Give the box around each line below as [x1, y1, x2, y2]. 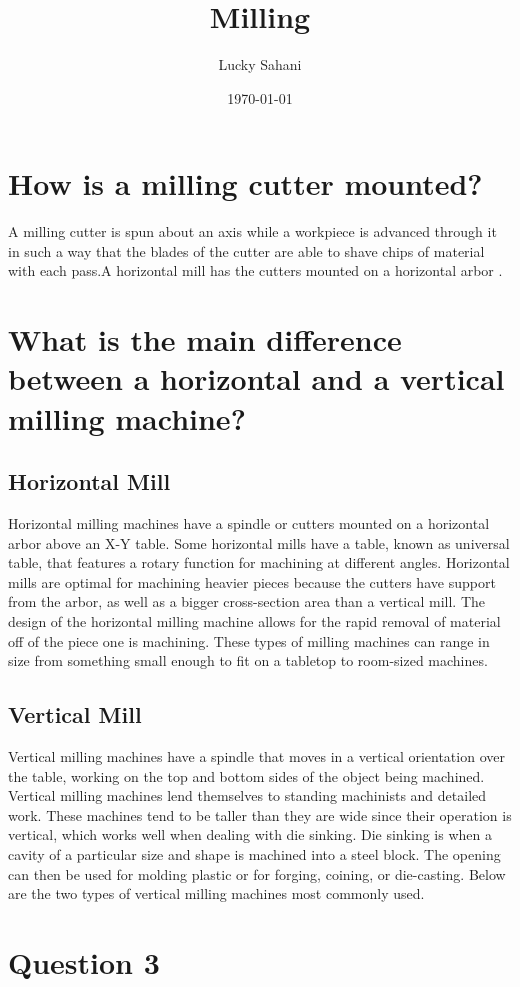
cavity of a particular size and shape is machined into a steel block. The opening [8, 843, 501, 864]
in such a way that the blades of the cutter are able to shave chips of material [8, 240, 485, 261]
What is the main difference [8, 319, 402, 360]
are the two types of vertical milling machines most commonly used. [8, 883, 425, 904]
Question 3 [8, 941, 160, 982]
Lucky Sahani [218, 54, 302, 75]
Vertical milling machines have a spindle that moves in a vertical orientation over [8, 745, 505, 766]
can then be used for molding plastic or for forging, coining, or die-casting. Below [8, 863, 506, 884]
